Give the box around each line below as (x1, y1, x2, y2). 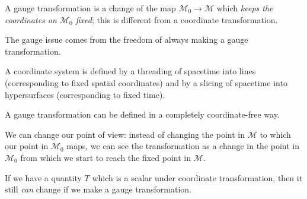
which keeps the (216, 2, 273, 14)
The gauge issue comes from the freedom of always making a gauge (5, 33, 248, 46)
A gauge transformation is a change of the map (5, 2, 176, 14)
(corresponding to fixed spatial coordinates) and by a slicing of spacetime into (5, 76, 287, 89)
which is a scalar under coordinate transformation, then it (92, 171, 303, 184)
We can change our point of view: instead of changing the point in (5, 128, 245, 140)
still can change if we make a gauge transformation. (5, 183, 191, 195)
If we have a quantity (5, 171, 82, 184)
